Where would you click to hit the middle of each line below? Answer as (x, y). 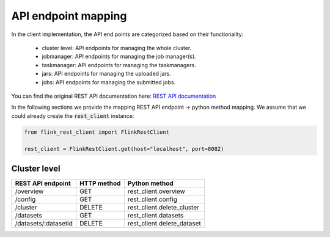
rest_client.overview (156, 191)
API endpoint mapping (69, 16)
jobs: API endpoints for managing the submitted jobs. (109, 82)
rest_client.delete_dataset (164, 223)
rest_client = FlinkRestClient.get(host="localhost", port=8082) (124, 149)
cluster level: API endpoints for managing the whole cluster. (117, 48)
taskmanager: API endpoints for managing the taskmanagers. (119, 65)
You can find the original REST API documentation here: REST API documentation (114, 96)
